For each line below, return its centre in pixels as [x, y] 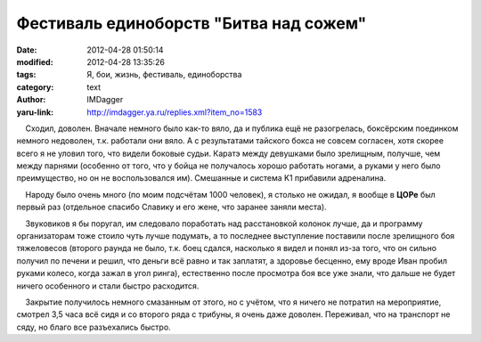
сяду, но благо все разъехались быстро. [94, 327]
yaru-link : [35, 112]
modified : [35, 61]
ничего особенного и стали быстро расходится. [108, 286]
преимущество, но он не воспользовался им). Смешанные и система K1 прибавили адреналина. [201, 178]
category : [35, 87]
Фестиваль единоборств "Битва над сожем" [192, 23]
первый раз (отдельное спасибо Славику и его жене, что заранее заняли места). [171, 207]
